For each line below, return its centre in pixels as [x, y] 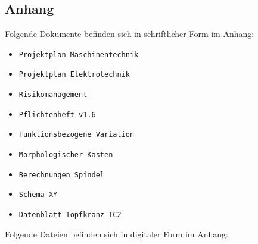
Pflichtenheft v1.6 [57, 115]
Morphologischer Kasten [66, 155]
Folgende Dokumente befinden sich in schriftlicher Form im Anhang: [130, 34]
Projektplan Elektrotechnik [74, 75]
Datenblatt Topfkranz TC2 [70, 215]
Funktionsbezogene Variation [77, 135]
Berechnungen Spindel [61, 175]
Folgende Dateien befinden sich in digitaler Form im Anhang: [116, 234]
